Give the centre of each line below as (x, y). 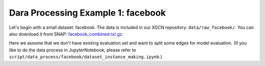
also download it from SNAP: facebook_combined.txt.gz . (66, 34)
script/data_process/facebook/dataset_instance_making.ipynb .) (86, 57)
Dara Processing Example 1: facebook (88, 13)
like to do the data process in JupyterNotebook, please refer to (73, 50)
